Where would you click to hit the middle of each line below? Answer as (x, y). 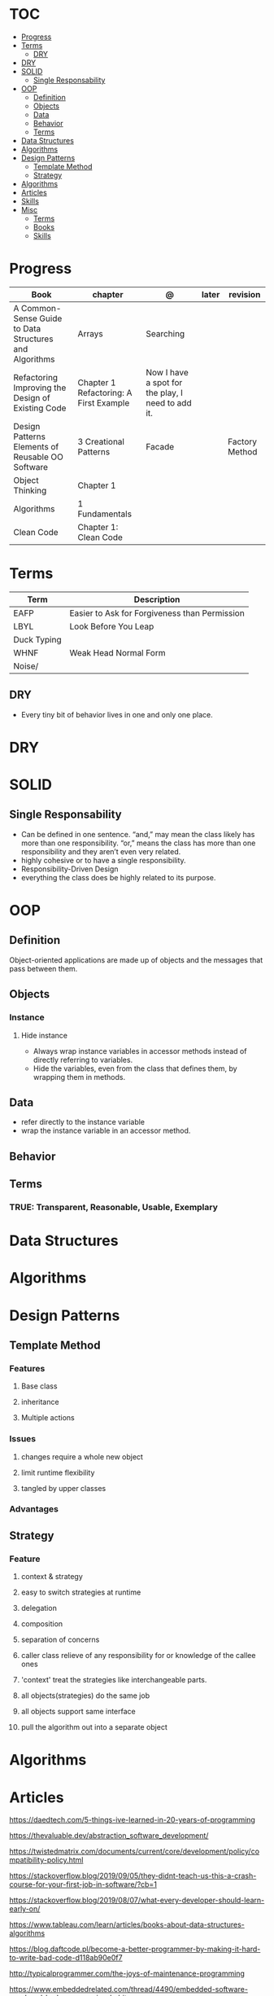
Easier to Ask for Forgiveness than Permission (157, 613)
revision (244, 294)
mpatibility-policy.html (46, 1860)
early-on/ (25, 1909)
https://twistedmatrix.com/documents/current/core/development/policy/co (134, 1851)
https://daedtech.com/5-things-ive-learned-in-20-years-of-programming (132, 1820)
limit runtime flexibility (58, 1472)
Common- (41, 308)
